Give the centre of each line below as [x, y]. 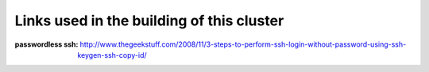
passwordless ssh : [46, 44]
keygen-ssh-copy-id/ [112, 55]
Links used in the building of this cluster [149, 21]
